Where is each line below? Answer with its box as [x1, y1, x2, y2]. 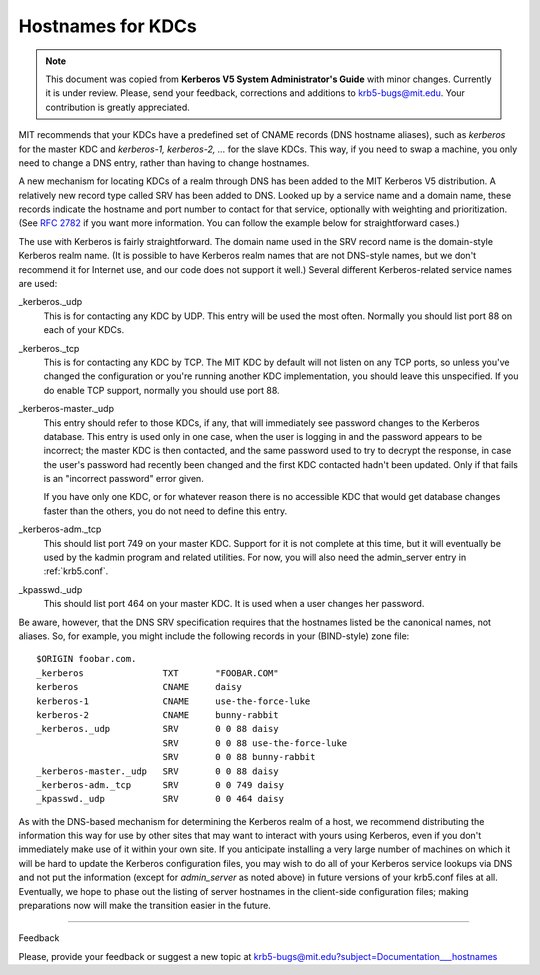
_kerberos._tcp [18, 342, 80, 354]
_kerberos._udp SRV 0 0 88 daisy [36, 723, 279, 735]
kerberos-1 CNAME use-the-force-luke [36, 695, 311, 707]
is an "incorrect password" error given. [43, 473, 204, 485]
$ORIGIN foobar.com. [36, 653, 137, 665]
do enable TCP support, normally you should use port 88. [43, 384, 280, 396]
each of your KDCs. [43, 324, 125, 336]
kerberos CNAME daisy [36, 681, 242, 693]
